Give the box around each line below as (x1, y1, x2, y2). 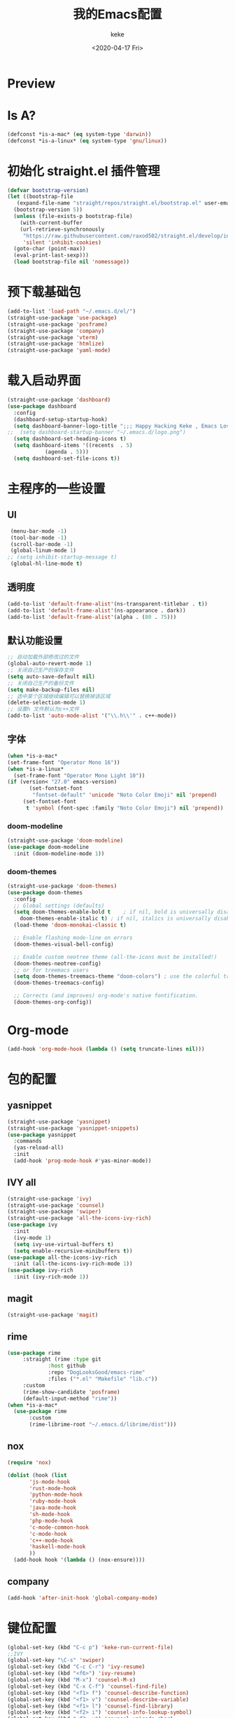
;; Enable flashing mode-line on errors (13, 934, 133, 941)
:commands (13, 1138, 42, 1145)
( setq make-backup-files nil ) (7, 686, 96, 693)
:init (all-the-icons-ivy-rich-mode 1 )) (13, 1260, 133, 1267)
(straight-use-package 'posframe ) (7, 320, 108, 328)
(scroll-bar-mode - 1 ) (10, 540, 73, 547)
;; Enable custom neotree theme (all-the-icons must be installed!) (13, 953, 218, 960)
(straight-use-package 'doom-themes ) (7, 882, 117, 889)
